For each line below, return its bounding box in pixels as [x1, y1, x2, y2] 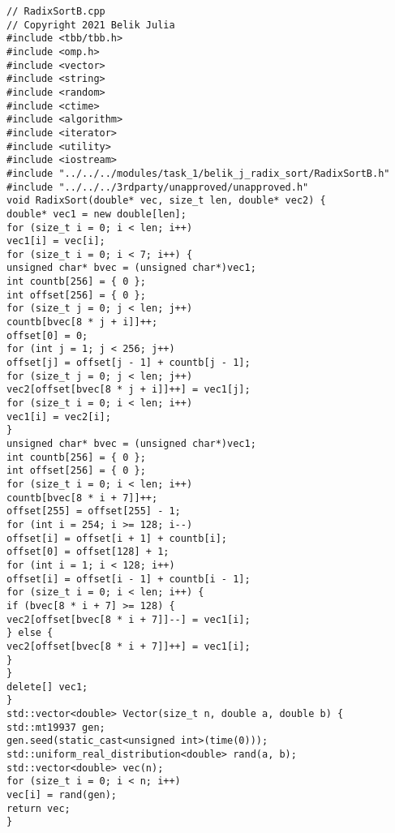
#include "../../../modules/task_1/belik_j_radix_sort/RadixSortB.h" [6, 167, 390, 179]
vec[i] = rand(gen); [6, 789, 118, 801]
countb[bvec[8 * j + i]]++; [6, 316, 158, 328]
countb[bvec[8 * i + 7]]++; [6, 492, 158, 504]
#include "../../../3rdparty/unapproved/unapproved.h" [6, 181, 309, 193]
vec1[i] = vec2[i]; [6, 410, 111, 423]
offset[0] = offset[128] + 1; [6, 546, 170, 558]
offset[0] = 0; [6, 329, 88, 341]
